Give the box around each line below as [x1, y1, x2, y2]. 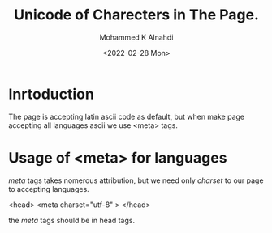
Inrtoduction [8, 85, 95, 103]
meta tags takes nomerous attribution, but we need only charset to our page [8, 176, 264, 185]
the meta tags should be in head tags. [8, 215, 136, 225]
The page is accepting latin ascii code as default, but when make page [8, 112, 245, 121]
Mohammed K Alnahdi [99, 32, 174, 42]
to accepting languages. [8, 184, 89, 193]
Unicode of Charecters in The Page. [13, 6, 260, 24]
